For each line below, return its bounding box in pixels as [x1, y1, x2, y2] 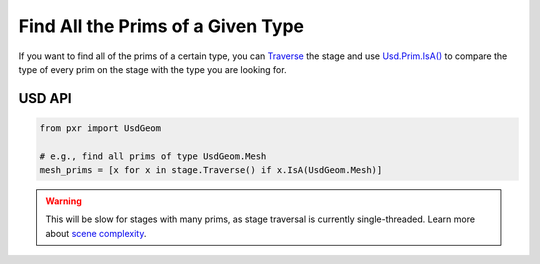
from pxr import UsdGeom [39, 122, 162, 134]
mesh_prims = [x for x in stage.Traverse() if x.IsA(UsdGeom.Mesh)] [39, 165, 383, 176]
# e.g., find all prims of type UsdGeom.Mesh [39, 150, 267, 162]
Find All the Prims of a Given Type [18, 15, 305, 37]
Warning [45, 195, 82, 207]
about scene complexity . [45, 227, 147, 239]
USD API [18, 90, 72, 107]
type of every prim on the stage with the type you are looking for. [18, 63, 287, 75]
